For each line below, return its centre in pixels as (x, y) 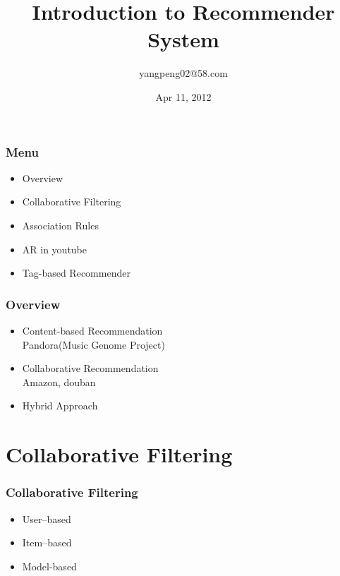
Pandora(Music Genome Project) (93, 344)
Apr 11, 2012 (183, 96)
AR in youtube (55, 249)
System (183, 39)
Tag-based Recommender (76, 273)
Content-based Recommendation (92, 330)
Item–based (47, 542)
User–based (47, 518)
